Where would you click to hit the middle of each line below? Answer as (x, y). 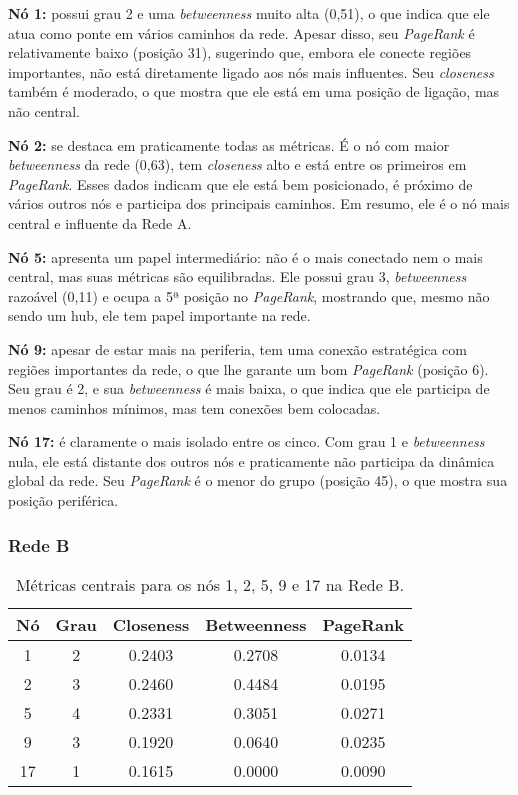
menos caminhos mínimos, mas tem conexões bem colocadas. (194, 407)
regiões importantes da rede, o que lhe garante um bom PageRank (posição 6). (248, 368)
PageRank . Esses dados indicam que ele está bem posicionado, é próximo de (240, 183)
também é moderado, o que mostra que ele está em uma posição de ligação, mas (254, 91)
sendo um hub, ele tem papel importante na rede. (159, 315)
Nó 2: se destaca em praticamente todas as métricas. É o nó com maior (229, 144)
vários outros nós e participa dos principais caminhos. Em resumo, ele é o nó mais (259, 203)
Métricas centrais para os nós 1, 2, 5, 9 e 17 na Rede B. (209, 584)
